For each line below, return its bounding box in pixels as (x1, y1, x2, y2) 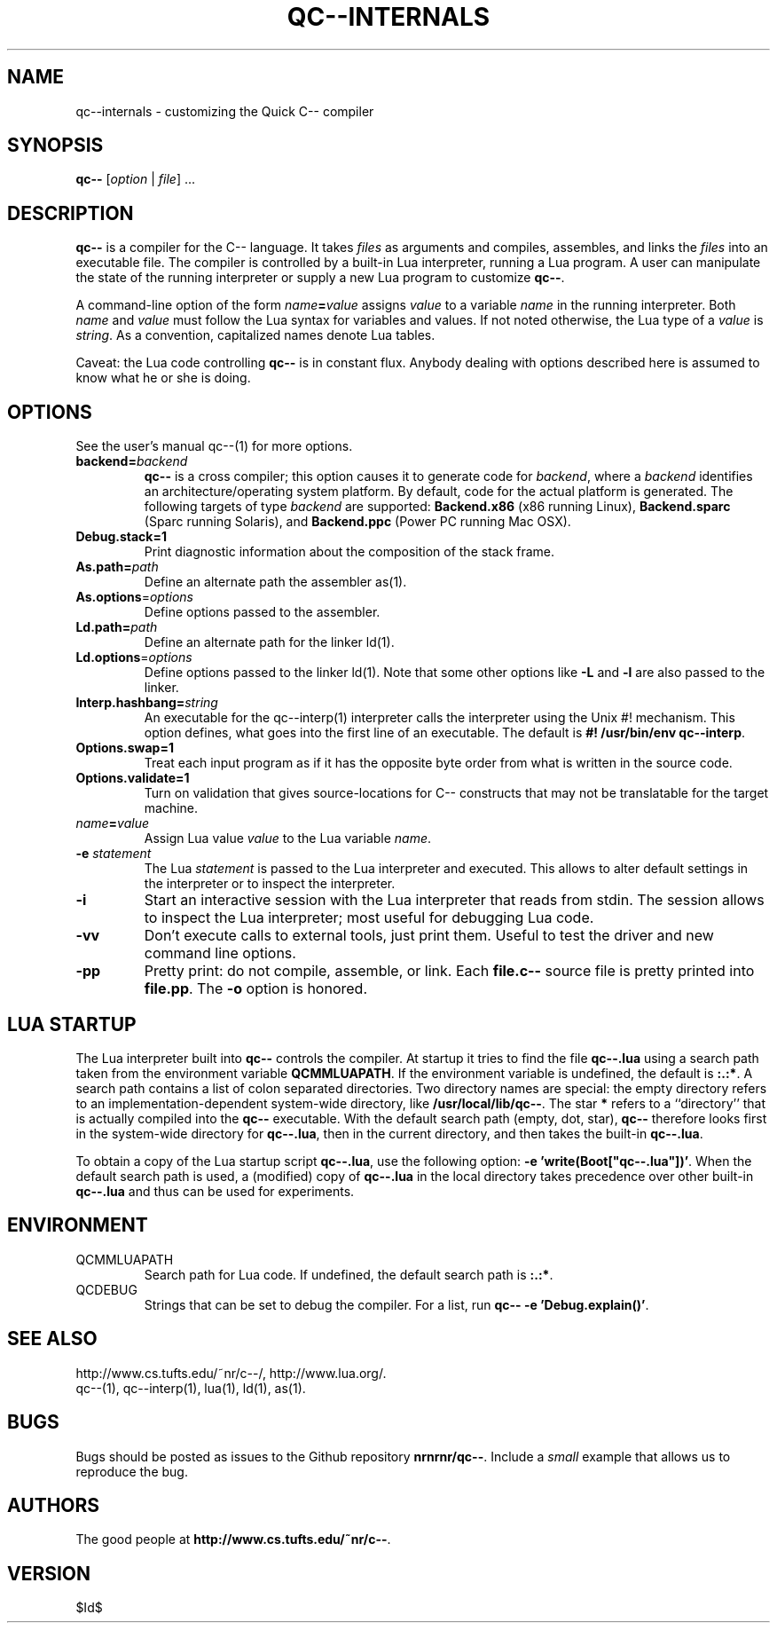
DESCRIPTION (7, 201, 134, 224)
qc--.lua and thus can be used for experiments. (75, 1183, 355, 1199)
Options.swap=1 (75, 740, 174, 756)
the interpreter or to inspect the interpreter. (144, 876, 396, 892)
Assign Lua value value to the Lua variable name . (144, 831, 432, 846)
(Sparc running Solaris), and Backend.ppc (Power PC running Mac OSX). (144, 514, 571, 530)
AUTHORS (7, 1493, 100, 1516)
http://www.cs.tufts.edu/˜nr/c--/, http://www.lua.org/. (75, 1365, 387, 1381)
